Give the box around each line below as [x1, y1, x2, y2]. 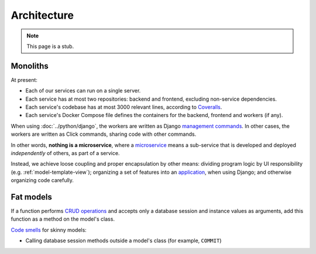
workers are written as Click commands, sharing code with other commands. [11, 131, 197, 138]
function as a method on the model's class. [11, 215, 115, 222]
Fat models [11, 192, 53, 202]
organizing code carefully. [11, 177, 74, 184]
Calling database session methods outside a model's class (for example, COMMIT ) [25, 237, 222, 244]
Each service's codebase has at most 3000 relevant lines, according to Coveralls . [25, 104, 222, 111]
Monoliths [11, 61, 49, 71]
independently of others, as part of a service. [11, 149, 120, 156]
